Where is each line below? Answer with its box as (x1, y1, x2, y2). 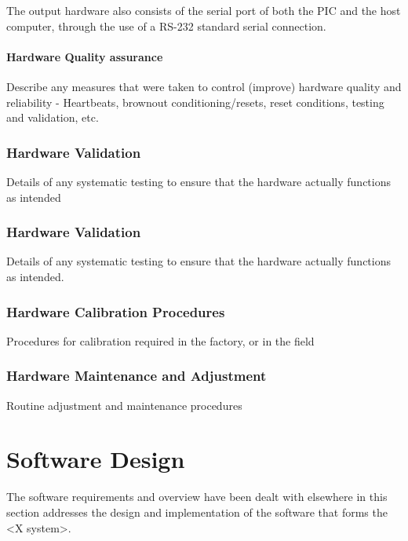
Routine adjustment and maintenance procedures (6, 397, 242, 413)
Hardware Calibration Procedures (6, 302, 225, 321)
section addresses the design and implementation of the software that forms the (6, 503, 388, 520)
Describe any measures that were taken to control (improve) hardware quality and (6, 78, 402, 94)
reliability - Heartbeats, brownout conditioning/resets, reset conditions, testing (6, 93, 384, 110)
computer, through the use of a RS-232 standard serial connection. (6, 17, 326, 34)
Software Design (6, 443, 185, 475)
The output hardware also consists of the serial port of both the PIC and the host (6, 2, 401, 18)
